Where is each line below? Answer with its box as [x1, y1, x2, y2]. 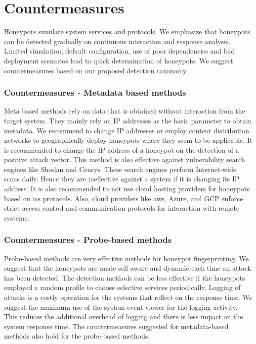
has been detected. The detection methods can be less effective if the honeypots [4, 272, 245, 283]
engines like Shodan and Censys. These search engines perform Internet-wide [4, 164, 236, 174]
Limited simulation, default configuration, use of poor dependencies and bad [4, 46, 235, 56]
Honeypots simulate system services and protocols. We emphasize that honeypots [4, 26, 251, 37]
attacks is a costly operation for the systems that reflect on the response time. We [4, 292, 252, 302]
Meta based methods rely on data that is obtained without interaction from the [4, 106, 245, 116]
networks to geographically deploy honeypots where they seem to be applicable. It [4, 135, 253, 145]
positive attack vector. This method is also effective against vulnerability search [4, 154, 245, 165]
